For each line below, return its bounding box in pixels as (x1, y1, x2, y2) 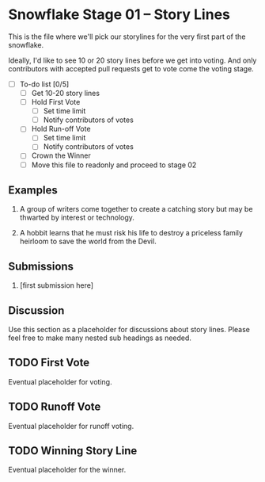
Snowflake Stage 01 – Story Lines (8, 6, 231, 24)
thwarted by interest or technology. (19, 212, 134, 223)
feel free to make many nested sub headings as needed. (8, 333, 192, 342)
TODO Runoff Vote (8, 400, 101, 414)
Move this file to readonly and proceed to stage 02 (31, 160, 197, 170)
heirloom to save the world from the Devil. (19, 236, 157, 247)
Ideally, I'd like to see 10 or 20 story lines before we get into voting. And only (8, 55, 257, 65)
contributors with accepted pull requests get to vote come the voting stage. (8, 63, 255, 73)
